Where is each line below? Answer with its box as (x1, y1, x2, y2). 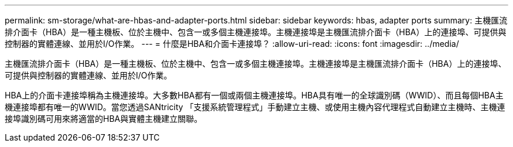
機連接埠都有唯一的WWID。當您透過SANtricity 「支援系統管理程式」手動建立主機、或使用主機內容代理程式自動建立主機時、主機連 (5, 102, 505, 112)
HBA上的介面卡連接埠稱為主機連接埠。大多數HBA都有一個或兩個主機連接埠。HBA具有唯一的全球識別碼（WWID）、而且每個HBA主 (5, 90, 504, 100)
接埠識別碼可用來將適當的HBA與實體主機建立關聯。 (5, 114, 203, 124)
